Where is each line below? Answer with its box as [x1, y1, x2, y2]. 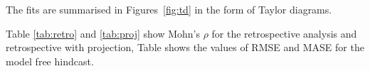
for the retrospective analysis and [211, 26, 357, 40]
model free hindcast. [6, 53, 94, 68]
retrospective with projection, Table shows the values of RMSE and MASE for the [6, 40, 364, 55]
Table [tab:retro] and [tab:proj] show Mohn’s [6, 26, 200, 40]
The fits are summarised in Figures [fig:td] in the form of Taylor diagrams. [6, 2, 332, 16]
